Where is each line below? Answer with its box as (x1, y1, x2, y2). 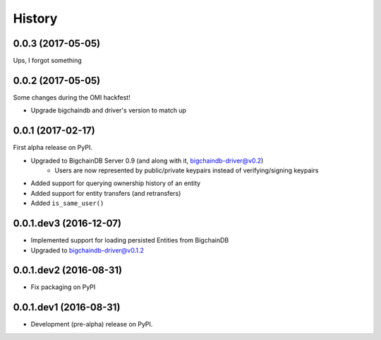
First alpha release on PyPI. (13, 143, 93, 152)
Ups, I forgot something (13, 57, 83, 65)
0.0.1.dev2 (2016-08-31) (13, 264, 123, 276)
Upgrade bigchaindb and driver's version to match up (30, 106, 187, 115)
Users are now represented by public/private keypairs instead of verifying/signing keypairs (54, 166, 319, 175)
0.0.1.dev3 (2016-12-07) (13, 218, 121, 230)
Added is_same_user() (30, 199, 104, 208)
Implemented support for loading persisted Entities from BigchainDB (30, 236, 229, 245)
